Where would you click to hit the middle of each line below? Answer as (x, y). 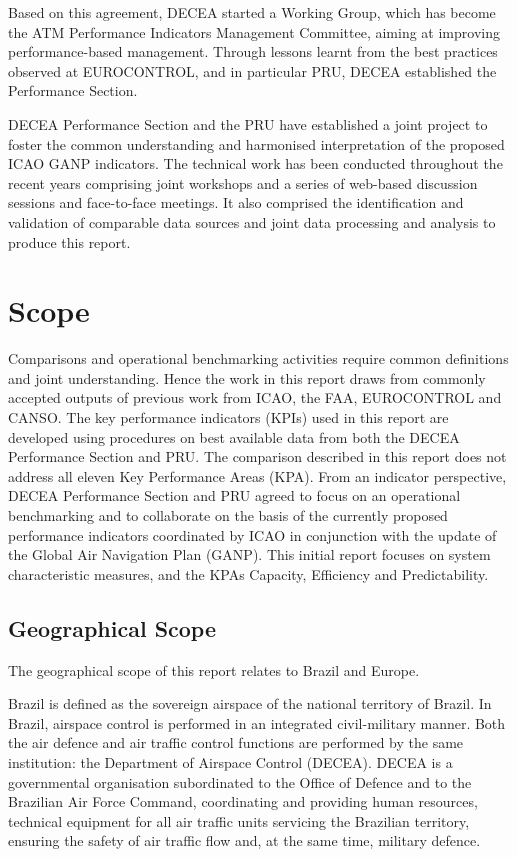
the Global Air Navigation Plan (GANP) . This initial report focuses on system (249, 554)
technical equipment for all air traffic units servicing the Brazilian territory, (239, 820)
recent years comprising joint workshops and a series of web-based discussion (243, 182)
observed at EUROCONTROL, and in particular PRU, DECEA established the (252, 70)
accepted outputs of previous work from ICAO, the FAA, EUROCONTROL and (255, 397)
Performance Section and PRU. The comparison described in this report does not (257, 456)
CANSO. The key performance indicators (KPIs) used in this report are (228, 417)
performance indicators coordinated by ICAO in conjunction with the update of (252, 534)
